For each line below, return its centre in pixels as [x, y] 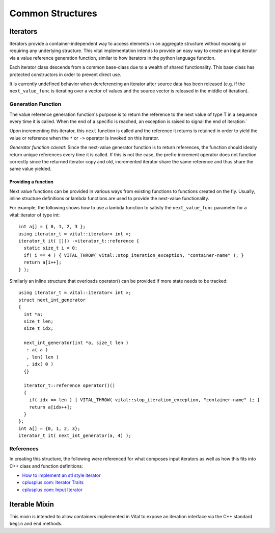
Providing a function [31, 182]
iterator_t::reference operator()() [70, 386]
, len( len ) [43, 357]
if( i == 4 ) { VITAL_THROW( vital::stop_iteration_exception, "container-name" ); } [134, 255]
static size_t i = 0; [51, 248]
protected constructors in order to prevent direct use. [65, 75]
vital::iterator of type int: [35, 215]
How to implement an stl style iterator [61, 475]
